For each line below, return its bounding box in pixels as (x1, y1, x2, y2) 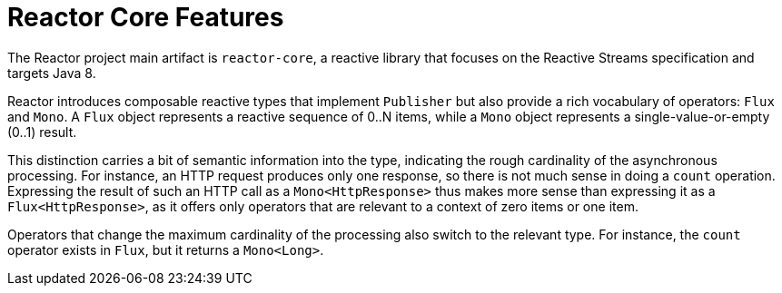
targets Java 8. (7, 64, 96, 81)
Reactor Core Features (7, 2, 284, 33)
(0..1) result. (7, 123, 77, 140)
